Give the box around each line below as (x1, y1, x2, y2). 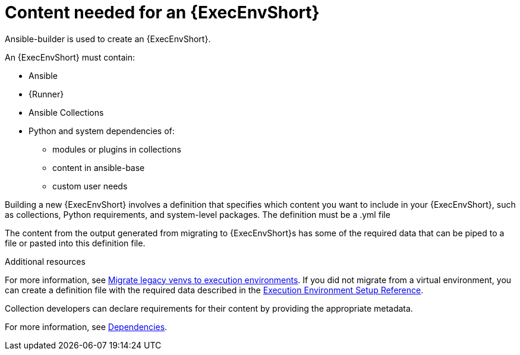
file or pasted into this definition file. (5, 237, 146, 248)
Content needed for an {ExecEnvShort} (5, 2, 320, 23)
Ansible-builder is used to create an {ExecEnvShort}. (5, 33, 211, 44)
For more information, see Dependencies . (5, 321, 168, 332)
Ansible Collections (29, 107, 104, 118)
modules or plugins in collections (52, 144, 181, 154)
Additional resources (5, 256, 86, 267)
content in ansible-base (52, 162, 145, 173)
